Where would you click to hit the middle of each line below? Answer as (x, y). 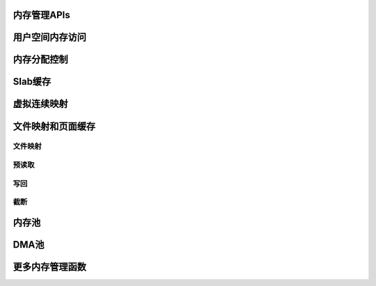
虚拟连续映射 (40, 104)
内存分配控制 (40, 59)
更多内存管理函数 (49, 267)
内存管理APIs (41, 15)
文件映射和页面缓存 (54, 126)
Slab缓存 (32, 82)
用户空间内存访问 (49, 37)
